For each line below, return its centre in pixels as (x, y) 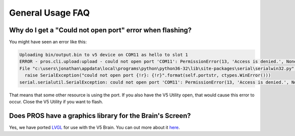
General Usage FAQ (50, 13)
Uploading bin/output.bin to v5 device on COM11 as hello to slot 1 (104, 55)
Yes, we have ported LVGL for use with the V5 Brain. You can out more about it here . (94, 127)
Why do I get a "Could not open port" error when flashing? (100, 30)
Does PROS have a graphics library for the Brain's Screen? (100, 116)
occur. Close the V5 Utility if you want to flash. (56, 102)
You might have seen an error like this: (48, 42)
